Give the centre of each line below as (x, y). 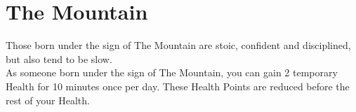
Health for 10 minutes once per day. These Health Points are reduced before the (178, 86)
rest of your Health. (48, 100)
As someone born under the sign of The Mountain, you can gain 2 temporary (172, 72)
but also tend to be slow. (59, 58)
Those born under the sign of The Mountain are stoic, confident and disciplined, (178, 45)
